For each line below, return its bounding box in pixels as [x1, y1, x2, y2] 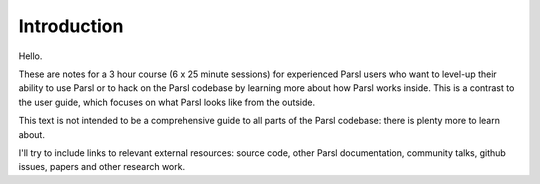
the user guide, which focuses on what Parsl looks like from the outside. [18, 96, 316, 108]
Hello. [18, 50, 43, 62]
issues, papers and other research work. [18, 161, 185, 173]
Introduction [18, 15, 124, 37]
